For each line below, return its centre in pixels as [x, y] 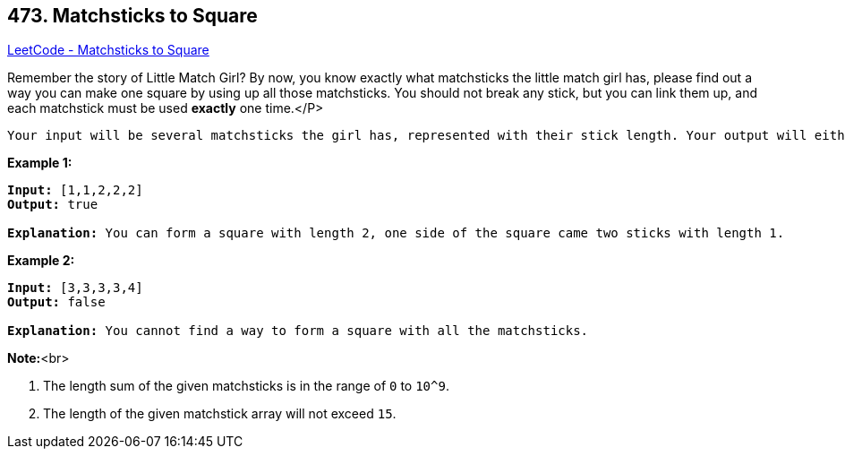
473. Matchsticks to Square [132, 16]
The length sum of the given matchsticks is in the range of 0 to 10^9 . [246, 386]
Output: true [53, 205]
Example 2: [41, 261]
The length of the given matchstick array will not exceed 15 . [220, 414]
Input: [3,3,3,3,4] [75, 288]
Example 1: [40, 163]
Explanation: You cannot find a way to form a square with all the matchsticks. [298, 331]
